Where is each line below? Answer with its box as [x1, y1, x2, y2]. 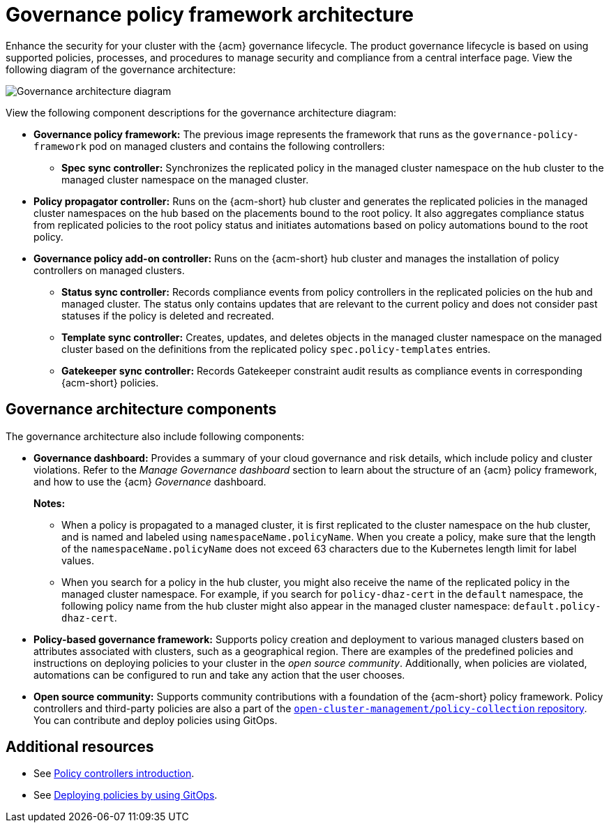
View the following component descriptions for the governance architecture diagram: [6, 106, 397, 119]
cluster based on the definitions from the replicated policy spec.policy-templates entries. [61, 343, 491, 355]
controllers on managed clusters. [33, 264, 185, 276]
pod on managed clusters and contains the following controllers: [89, 140, 385, 152]
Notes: [33, 497, 66, 509]
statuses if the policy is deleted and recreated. [61, 309, 274, 322]
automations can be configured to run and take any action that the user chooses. [33, 668, 405, 681]
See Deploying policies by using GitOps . [33, 789, 218, 801]
